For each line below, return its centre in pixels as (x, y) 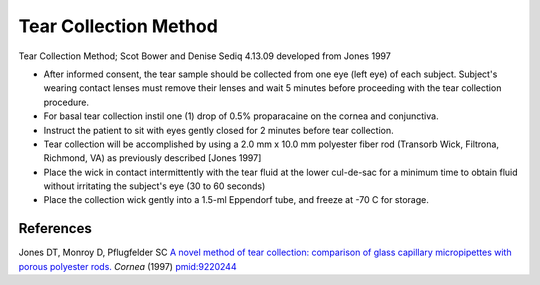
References (55, 228)
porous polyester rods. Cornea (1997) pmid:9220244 (127, 266)
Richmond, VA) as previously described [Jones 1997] (152, 158)
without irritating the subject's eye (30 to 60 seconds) (154, 186)
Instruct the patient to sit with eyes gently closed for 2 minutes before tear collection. (218, 130)
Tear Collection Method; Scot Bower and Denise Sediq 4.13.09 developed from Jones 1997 (205, 56)
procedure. (66, 102)
